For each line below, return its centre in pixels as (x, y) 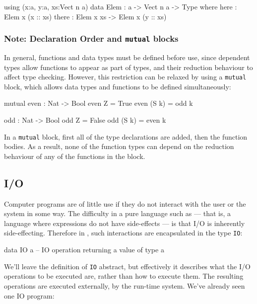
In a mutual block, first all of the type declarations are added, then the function (126, 136)
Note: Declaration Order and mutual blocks (91, 38)
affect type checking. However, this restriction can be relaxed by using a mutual (125, 77)
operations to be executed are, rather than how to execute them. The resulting (124, 276)
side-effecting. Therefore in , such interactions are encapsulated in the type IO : (123, 233)
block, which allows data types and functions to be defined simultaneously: (118, 86)
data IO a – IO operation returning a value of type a (84, 250)
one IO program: (29, 295)
